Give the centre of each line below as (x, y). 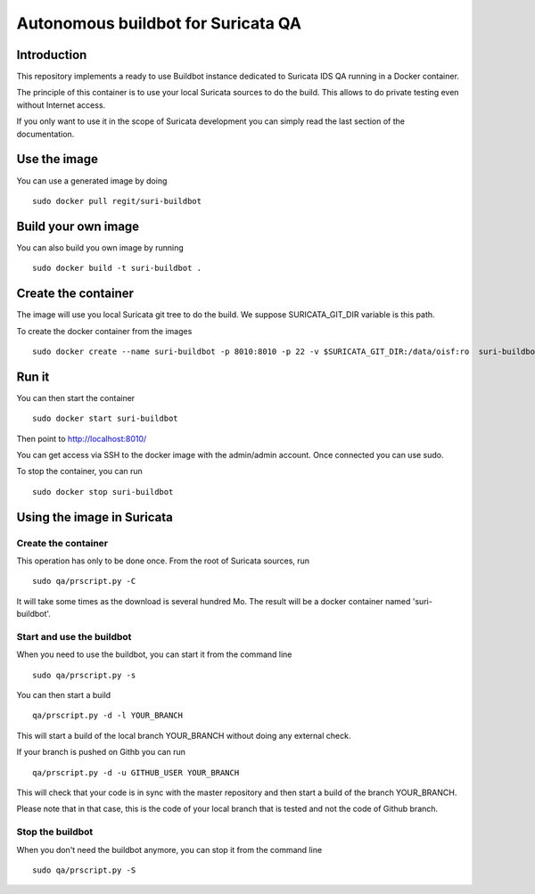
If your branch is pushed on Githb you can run (101, 752)
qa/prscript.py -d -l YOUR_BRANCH (107, 716)
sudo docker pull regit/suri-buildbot (117, 201)
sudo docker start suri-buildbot (105, 418)
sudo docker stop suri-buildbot (103, 492)
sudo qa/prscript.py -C (84, 581)
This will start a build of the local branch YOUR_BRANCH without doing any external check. (184, 735)
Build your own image (78, 226)
